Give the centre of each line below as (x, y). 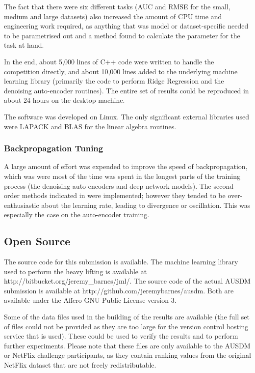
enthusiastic (22, 205)
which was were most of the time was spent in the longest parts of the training (122, 176)
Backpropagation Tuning (54, 148)
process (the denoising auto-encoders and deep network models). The (108, 186)
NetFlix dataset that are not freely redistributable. (80, 365)
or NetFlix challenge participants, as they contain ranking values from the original (127, 355)
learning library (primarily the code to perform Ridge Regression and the (114, 81)
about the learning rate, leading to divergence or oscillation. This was (146, 205)
